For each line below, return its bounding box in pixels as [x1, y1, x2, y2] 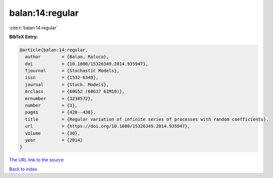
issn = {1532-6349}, [25, 75, 99, 80]
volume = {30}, [25, 130, 81, 136]
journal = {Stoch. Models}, [25, 82, 109, 87]
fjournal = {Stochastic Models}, [25, 68, 119, 74]
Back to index [9, 166, 37, 172]
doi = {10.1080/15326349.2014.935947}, [25, 61, 149, 66]
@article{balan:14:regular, [19, 47, 88, 53]
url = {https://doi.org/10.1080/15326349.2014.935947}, [25, 123, 190, 129]
